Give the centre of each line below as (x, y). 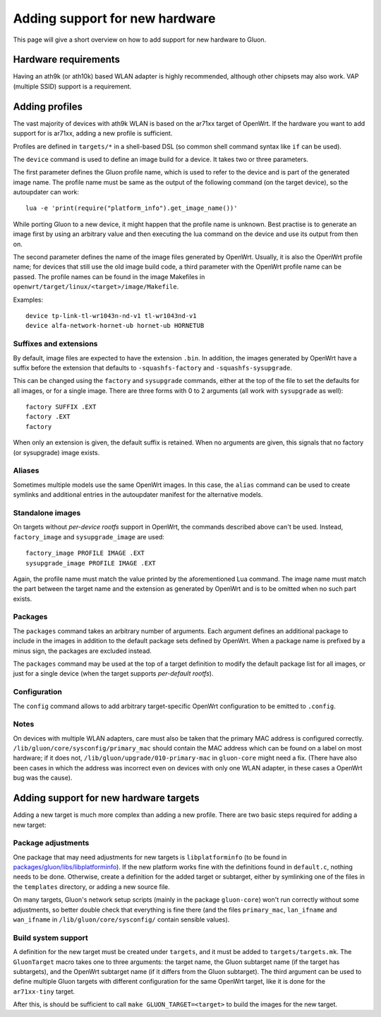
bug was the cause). (43, 778)
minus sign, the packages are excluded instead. (82, 651)
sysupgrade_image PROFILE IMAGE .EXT (91, 563)
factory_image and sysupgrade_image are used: (89, 536)
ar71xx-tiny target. (44, 991)
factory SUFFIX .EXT (61, 407)
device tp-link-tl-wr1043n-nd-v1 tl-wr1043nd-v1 (111, 316)
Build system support (50, 938)
